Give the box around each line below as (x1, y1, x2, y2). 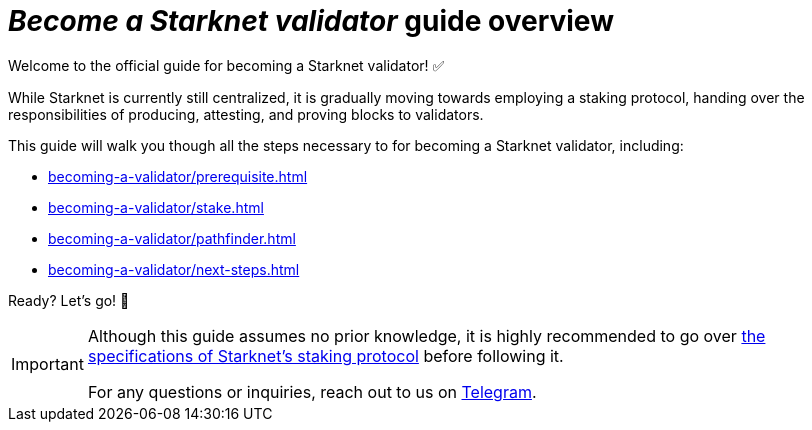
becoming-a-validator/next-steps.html (48, 260, 300, 278)
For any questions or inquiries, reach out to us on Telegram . (87, 381, 537, 402)
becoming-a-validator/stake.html (48, 198, 264, 216)
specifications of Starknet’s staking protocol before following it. (87, 345, 564, 366)
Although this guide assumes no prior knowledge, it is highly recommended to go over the (87, 325, 766, 346)
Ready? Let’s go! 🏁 (8, 291, 130, 309)
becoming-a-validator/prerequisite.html (48, 167, 308, 185)
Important (11, 353, 84, 374)
